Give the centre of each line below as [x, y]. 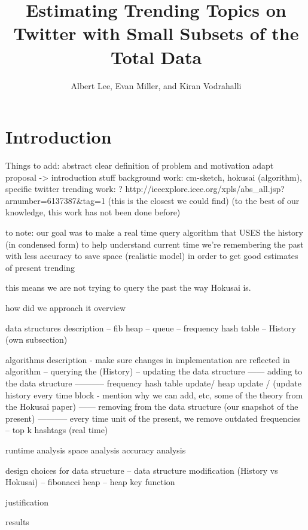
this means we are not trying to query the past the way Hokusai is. [128, 287]
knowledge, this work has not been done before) [93, 212]
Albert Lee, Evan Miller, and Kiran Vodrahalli [156, 85]
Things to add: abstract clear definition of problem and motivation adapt [140, 165]
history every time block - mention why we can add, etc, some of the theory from [154, 395]
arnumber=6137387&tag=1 [55, 200]
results [17, 522]
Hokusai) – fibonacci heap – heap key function [90, 482]
